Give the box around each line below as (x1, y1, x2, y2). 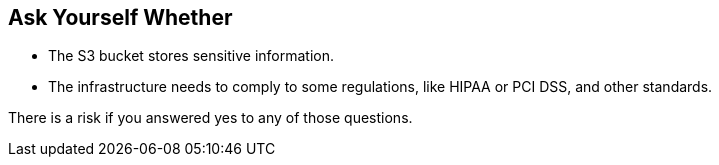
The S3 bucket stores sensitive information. (48, 47, 335, 65)
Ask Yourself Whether (8, 5, 233, 30)
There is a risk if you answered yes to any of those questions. (8, 109, 413, 127)
